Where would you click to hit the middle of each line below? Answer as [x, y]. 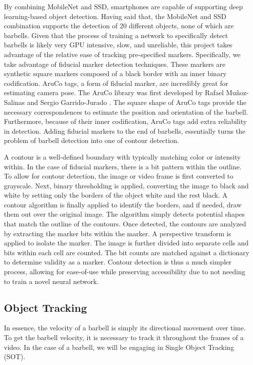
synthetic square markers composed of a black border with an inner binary [115, 73]
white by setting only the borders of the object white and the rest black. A [116, 195]
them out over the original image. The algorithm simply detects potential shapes [124, 214]
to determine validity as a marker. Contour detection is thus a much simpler [118, 262]
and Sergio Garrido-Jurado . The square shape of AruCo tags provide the [137, 102]
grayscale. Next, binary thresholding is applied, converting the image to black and [126, 185]
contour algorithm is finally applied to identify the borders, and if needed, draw [123, 204]
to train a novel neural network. [51, 281]
